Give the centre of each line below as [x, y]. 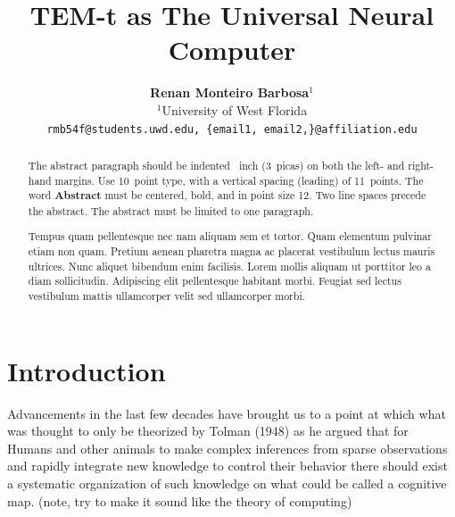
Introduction [87, 370]
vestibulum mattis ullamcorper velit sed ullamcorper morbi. [166, 296]
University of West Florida [235, 109]
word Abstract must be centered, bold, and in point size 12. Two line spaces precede [227, 196]
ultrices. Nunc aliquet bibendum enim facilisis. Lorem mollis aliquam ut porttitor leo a [229, 266]
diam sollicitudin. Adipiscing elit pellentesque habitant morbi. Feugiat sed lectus [215, 281]
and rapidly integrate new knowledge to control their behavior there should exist [227, 466]
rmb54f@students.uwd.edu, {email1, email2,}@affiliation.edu [232, 129]
